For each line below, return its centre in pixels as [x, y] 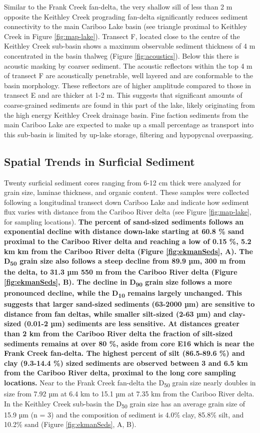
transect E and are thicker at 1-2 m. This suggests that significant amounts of [123, 95]
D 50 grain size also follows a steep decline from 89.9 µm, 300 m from [125, 262]
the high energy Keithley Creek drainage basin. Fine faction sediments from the [126, 115]
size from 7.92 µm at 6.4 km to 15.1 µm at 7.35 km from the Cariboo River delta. [129, 394]
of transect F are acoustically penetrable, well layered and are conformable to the [128, 75]
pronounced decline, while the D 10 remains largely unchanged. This [123, 293]
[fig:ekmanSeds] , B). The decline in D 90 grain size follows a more [118, 282]
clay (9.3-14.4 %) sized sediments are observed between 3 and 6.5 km [126, 363]
